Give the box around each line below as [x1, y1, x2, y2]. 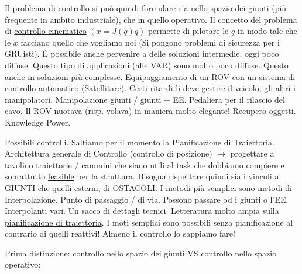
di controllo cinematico [5, 25, 87, 37]
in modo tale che [237, 25, 297, 37]
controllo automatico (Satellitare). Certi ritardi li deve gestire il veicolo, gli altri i [5, 82, 296, 94]
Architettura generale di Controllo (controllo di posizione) [5, 147, 212, 159]
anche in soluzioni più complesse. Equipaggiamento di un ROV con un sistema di [5, 70, 296, 82]
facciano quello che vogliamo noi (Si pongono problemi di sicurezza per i [20, 36, 280, 48]
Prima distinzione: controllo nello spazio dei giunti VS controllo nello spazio [5, 247, 277, 259]
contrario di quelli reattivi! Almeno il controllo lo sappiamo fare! [5, 227, 235, 240]
